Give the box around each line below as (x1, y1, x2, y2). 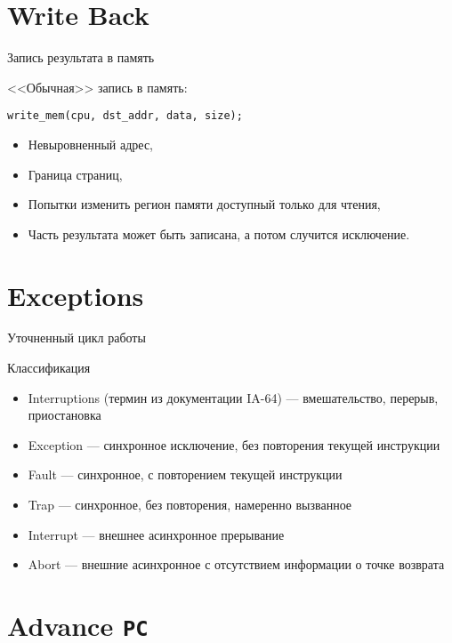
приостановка (28, 406, 101, 424)
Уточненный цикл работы (7, 328, 146, 347)
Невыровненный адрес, (28, 134, 154, 153)
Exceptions (7, 277, 144, 313)
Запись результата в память (7, 48, 155, 67)
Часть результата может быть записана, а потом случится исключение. (28, 224, 410, 243)
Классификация (7, 358, 91, 377)
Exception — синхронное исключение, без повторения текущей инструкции (28, 435, 440, 454)
